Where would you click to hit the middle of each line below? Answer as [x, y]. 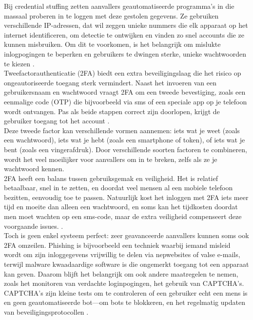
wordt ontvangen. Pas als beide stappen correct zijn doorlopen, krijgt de [112, 111]
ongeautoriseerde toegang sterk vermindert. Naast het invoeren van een [110, 82]
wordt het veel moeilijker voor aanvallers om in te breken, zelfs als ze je [111, 159]
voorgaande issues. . [34, 226]
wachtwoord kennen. [34, 169]
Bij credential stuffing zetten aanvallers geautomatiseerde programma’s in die [119, 6]
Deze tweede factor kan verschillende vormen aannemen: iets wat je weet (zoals [122, 130]
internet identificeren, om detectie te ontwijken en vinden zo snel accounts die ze [124, 34]
